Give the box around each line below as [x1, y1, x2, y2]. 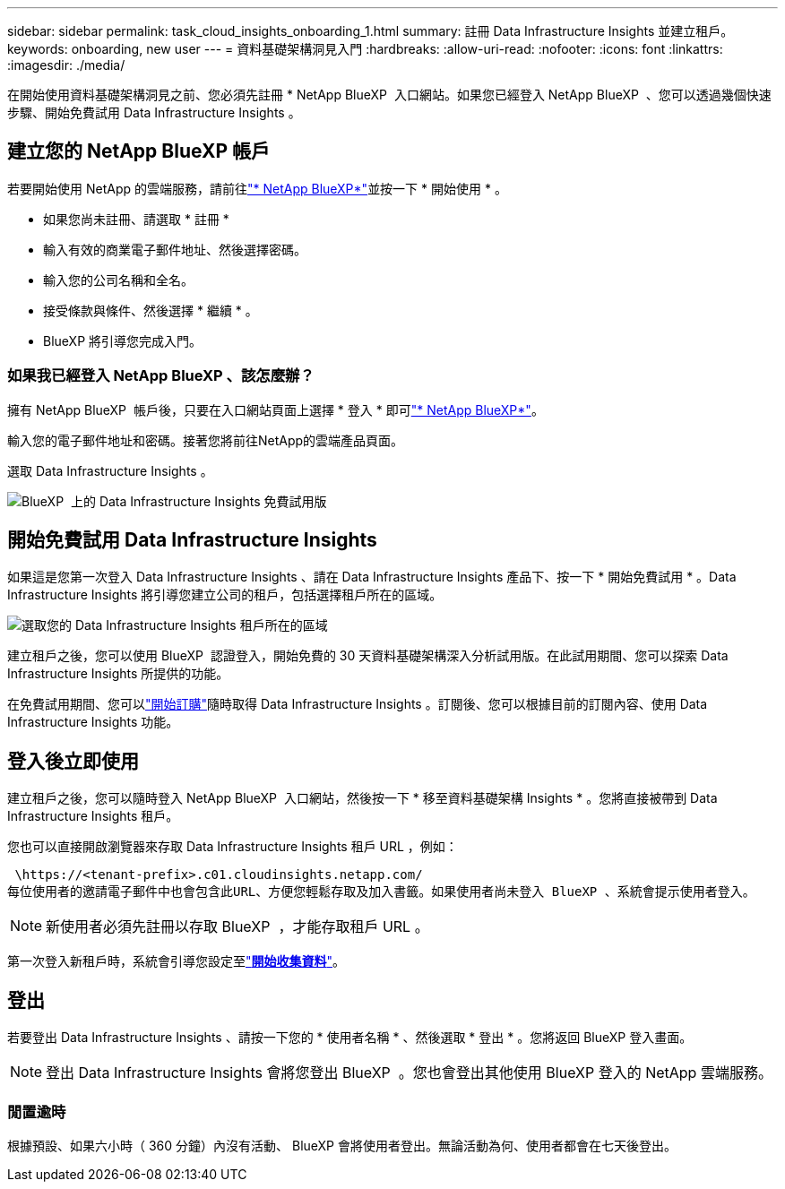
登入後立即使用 [7, 749, 139, 772]
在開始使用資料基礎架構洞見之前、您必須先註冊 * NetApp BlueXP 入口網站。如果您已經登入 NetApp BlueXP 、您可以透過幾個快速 [7, 87, 772, 102]
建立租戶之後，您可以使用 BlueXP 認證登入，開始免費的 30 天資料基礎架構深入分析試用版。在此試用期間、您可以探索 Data [7, 648, 729, 664]
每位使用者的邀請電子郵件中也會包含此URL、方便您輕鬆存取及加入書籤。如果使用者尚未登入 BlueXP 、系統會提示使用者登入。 [7, 884, 755, 900]
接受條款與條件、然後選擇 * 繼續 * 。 [43, 302, 258, 318]
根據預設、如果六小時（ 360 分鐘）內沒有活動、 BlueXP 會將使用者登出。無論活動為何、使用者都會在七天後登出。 [7, 1137, 677, 1153]
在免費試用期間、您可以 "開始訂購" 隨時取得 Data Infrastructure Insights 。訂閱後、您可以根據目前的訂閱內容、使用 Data [7, 696, 708, 712]
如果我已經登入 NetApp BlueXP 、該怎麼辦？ [7, 366, 315, 385]
